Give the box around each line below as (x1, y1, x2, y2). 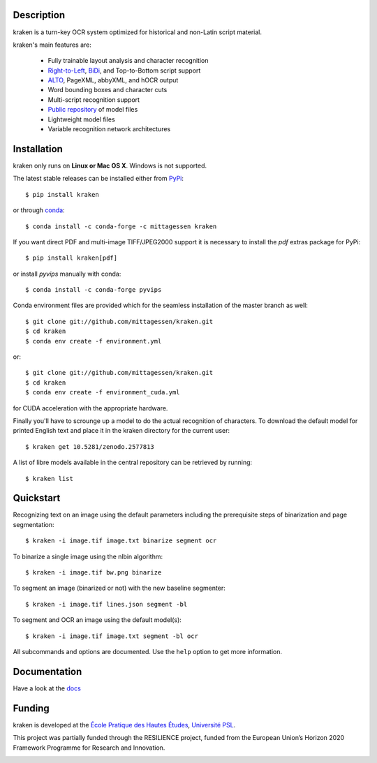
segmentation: (13, 520, 55, 528)
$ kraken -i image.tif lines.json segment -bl (25, 600, 188, 608)
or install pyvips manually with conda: (13, 269, 121, 278)
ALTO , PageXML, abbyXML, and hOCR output (47, 76, 179, 84)
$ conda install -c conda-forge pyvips (25, 286, 162, 294)
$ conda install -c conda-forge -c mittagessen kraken (25, 222, 217, 230)
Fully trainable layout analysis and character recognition (47, 57, 209, 65)
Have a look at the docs (13, 684, 82, 692)
